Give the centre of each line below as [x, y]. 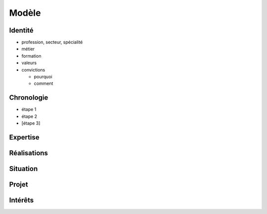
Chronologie [29, 98]
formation [31, 56]
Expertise [24, 137]
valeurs [29, 63]
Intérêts [22, 200]
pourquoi [43, 77]
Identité [22, 30]
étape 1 [29, 109]
